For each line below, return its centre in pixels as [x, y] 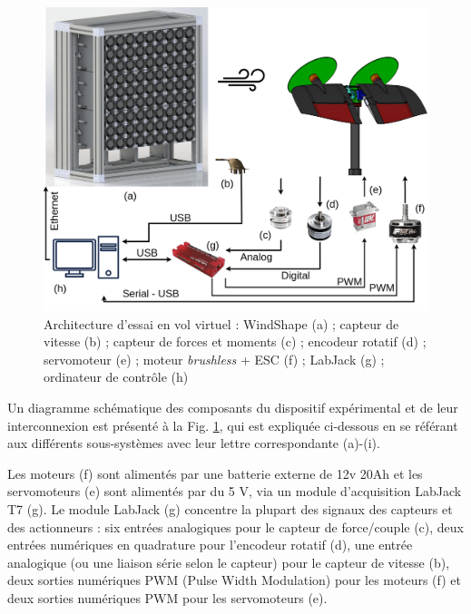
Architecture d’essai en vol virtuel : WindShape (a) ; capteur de [221, 323]
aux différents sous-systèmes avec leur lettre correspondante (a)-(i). [194, 443]
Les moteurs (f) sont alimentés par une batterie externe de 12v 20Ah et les [215, 473]
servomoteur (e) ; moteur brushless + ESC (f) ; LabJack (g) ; [214, 359]
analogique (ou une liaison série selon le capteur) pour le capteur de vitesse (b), [229, 562]
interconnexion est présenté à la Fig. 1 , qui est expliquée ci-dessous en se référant [233, 425]
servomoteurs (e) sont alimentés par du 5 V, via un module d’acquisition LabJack [235, 491]
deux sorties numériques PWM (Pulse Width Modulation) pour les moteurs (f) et [234, 580]
